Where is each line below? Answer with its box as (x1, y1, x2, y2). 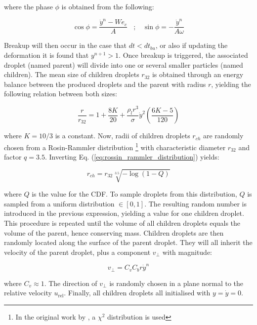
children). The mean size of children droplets (4, 69, 139, 80)
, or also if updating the (155, 40, 228, 50)
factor (4, 152, 22, 162)
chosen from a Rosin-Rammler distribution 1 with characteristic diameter (4, 140, 226, 152)
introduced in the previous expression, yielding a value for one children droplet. (4, 208, 244, 218)
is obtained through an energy (152, 69, 244, 80)
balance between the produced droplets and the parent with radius (4, 79, 206, 89)
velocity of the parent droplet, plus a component (4, 246, 151, 257)
